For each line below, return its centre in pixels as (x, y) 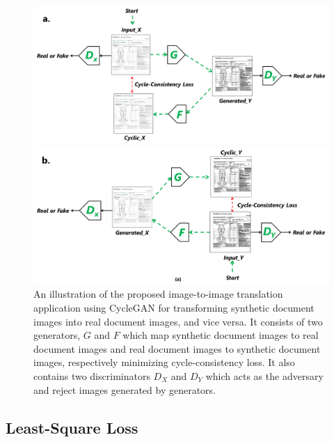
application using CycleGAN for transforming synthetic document (174, 307)
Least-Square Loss (72, 427)
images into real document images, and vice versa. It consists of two (178, 321)
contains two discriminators (92, 375)
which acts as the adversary (264, 375)
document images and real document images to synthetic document (177, 348)
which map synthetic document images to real (221, 335)
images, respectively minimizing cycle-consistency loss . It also (164, 362)
